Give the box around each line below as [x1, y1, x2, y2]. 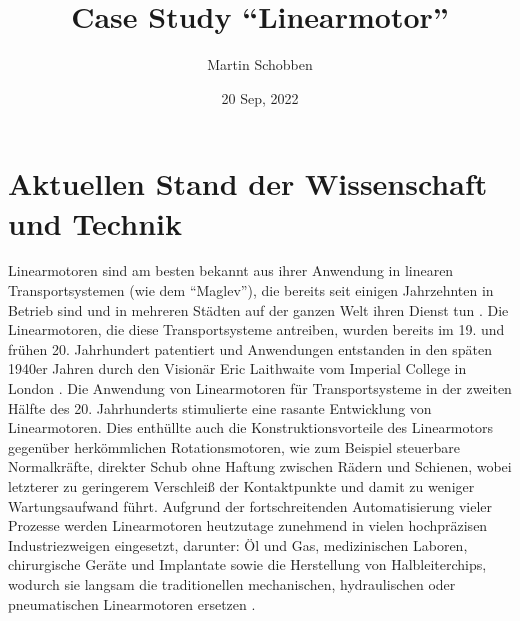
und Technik [8, 202, 182, 243]
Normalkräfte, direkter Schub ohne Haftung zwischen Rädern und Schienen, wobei [8, 456, 512, 477]
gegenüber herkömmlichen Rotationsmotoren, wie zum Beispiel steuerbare [8, 436, 460, 457]
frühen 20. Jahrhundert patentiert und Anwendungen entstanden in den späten [8, 338, 492, 359]
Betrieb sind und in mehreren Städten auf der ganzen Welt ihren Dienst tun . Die [8, 299, 509, 320]
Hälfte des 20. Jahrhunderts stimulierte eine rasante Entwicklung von [8, 397, 432, 418]
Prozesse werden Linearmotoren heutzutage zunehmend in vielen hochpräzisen [8, 515, 488, 536]
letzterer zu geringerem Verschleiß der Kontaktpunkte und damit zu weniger [8, 475, 475, 496]
